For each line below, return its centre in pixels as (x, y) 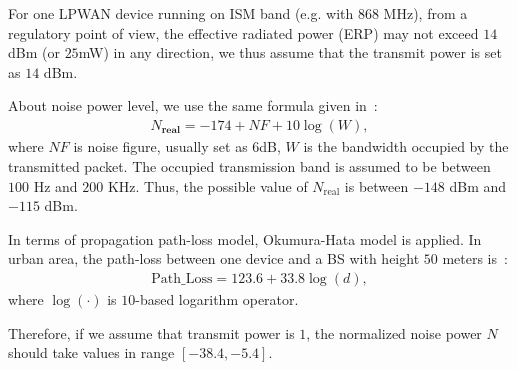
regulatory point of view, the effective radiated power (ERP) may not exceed (243, 32)
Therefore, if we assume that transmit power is (151, 332)
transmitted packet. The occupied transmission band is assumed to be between (249, 166)
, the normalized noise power (394, 332)
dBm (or (34, 52)
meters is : (475, 258)
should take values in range (91, 352)
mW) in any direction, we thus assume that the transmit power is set (290, 52)
